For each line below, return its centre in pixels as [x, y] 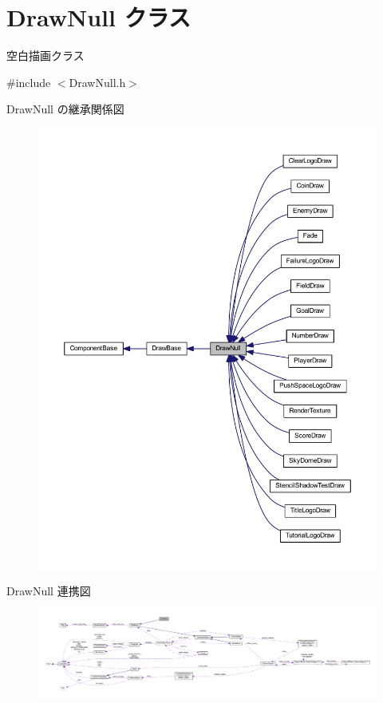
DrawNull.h [97, 82]
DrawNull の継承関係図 [65, 109]
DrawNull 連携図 [49, 591]
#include [29, 82]
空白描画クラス [45, 55]
